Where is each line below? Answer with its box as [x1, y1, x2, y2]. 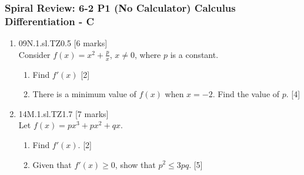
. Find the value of [212, 88, 280, 100]
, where [134, 48, 161, 60]
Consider [18, 48, 51, 60]
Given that [32, 158, 72, 170]
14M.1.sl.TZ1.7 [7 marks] [18, 107, 109, 119]
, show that [115, 158, 156, 170]
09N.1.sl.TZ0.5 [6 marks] [18, 37, 108, 49]
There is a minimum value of [32, 88, 136, 100]
